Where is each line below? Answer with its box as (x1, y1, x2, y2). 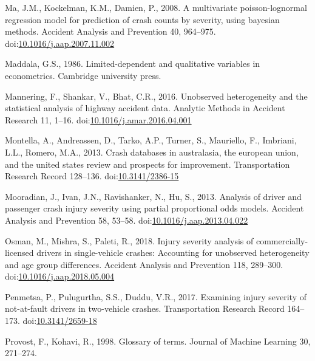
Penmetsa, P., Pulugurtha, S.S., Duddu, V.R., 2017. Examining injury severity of (5, 290, 307, 303)
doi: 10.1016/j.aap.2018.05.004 (5, 270, 115, 283)
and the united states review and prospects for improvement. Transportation (5, 157, 290, 170)
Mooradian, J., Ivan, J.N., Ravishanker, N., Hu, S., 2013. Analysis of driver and (5, 190, 302, 202)
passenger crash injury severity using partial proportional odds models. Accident (5, 202, 304, 215)
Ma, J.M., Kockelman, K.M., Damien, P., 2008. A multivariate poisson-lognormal (5, 1, 307, 13)
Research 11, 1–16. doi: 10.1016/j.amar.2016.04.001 (5, 113, 192, 126)
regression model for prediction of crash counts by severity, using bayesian (5, 13, 280, 26)
